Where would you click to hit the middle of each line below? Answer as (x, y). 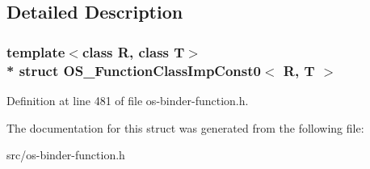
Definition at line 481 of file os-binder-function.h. (128, 100)
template (36, 51)
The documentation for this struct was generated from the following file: (185, 127)
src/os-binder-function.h (66, 155)
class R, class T (133, 51)
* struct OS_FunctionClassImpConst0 (134, 70)
